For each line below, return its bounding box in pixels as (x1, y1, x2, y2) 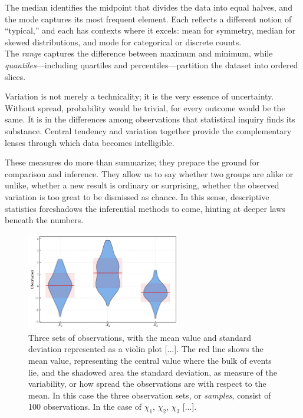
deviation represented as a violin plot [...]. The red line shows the (28, 343, 264, 355)
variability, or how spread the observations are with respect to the (28, 377, 266, 390)
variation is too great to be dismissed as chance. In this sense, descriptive (5, 190, 269, 203)
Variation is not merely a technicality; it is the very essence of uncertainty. (5, 90, 274, 102)
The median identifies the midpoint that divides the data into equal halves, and (5, 1, 292, 13)
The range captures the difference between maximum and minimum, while (5, 47, 273, 59)
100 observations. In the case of (28, 400, 141, 413)
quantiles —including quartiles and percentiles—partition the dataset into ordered (5, 58, 298, 71)
